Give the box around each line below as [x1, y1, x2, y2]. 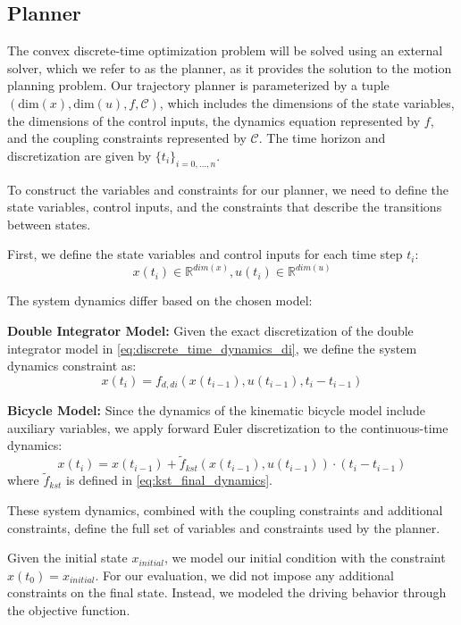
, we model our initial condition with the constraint [163, 548, 446, 567]
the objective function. [7, 601, 130, 620]
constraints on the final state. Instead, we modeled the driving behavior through [7, 583, 447, 602]
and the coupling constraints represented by [7, 129, 247, 147]
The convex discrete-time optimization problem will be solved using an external [7, 41, 443, 60]
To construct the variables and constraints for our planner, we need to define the [7, 179, 449, 198]
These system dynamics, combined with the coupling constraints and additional [7, 501, 443, 520]
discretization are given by [7, 146, 152, 164]
